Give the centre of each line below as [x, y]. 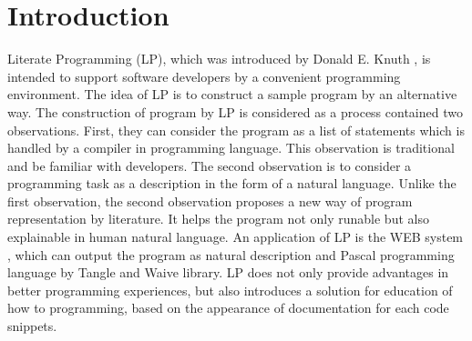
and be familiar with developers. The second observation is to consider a [210, 165]
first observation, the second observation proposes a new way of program [210, 201]
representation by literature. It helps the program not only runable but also [218, 219]
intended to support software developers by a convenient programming [204, 76]
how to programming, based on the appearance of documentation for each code [228, 308]
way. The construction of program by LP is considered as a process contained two [235, 111]
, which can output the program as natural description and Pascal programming [231, 254]
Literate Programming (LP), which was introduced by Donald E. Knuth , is [219, 59]
